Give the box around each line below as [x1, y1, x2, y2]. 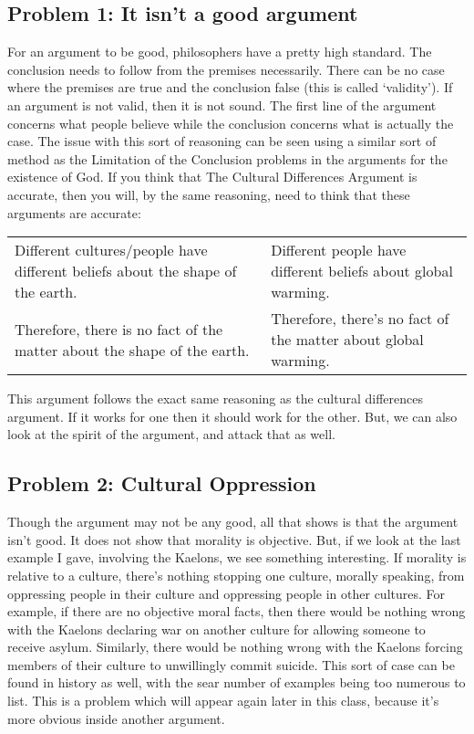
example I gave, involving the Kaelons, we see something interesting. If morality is [7, 548, 467, 567]
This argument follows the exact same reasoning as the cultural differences [7, 389, 423, 408]
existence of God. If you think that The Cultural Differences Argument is [7, 167, 417, 186]
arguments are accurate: [7, 203, 141, 222]
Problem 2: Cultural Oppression [7, 469, 316, 498]
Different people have [271, 239, 407, 261]
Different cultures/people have [15, 239, 208, 261]
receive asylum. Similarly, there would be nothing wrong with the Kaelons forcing [7, 637, 463, 656]
